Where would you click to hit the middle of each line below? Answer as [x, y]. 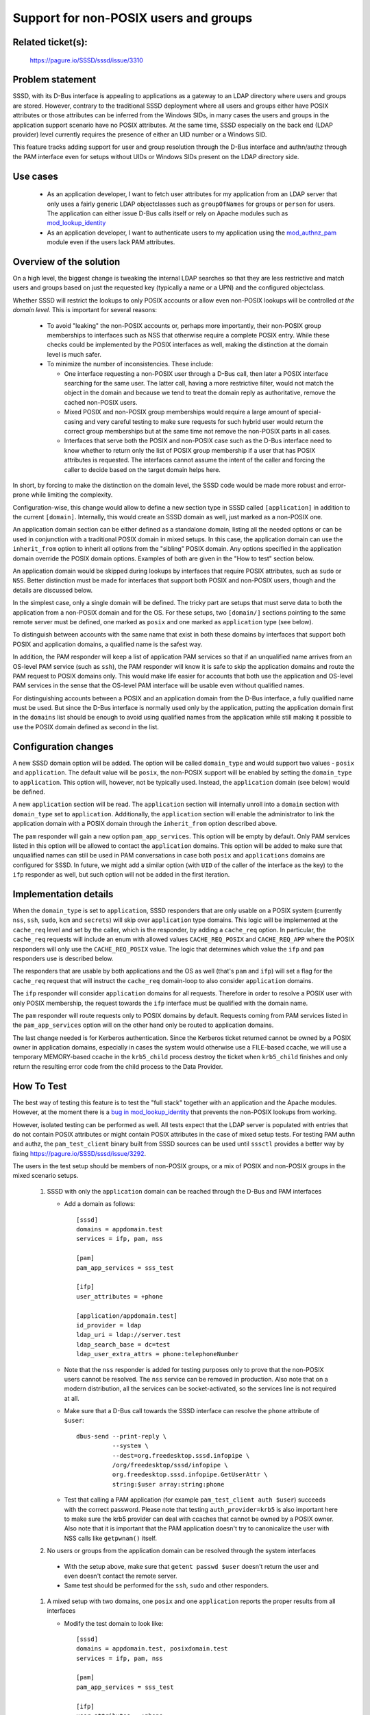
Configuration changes [63, 747]
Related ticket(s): [50, 42]
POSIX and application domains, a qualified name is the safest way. [108, 644]
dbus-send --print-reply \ [122, 1436]
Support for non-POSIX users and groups [133, 18]
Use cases [35, 176]
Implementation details [63, 894]
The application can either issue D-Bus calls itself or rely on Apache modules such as [168, 213]
